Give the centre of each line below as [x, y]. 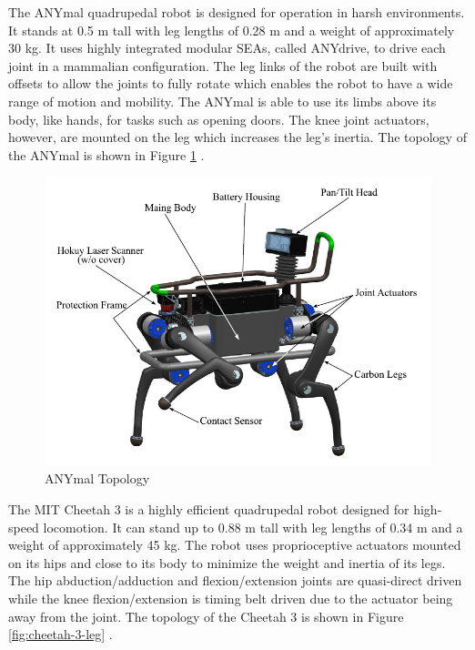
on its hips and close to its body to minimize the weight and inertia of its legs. [227, 562]
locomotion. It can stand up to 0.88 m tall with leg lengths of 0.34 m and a [253, 527]
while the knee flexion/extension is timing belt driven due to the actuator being [231, 598]
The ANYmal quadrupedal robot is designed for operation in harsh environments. [237, 12]
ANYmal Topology [97, 478]
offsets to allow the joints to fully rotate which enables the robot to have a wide [231, 83]
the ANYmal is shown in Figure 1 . [106, 154]
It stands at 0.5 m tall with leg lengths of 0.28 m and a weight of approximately [232, 30]
